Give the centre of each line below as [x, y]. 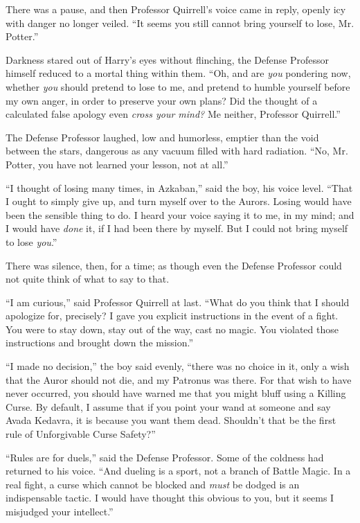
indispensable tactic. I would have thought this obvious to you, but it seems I [170, 498]
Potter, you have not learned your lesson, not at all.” [117, 164]
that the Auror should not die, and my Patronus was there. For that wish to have [179, 379]
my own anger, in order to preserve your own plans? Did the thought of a [162, 100]
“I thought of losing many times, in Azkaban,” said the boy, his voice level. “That [179, 187]
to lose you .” [31, 241]
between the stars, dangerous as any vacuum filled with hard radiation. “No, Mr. [177, 151]
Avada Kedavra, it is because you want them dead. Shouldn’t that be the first [171, 420]
